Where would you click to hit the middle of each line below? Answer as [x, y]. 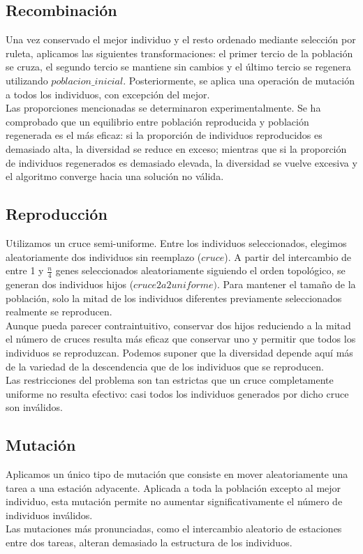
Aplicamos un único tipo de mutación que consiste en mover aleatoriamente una [177, 474]
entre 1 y [25, 270]
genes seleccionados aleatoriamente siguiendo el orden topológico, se [200, 270]
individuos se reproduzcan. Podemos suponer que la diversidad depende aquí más [179, 352]
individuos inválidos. [49, 515]
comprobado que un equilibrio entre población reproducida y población [157, 121]
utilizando [27, 80]
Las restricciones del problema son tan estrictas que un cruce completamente [170, 380]
